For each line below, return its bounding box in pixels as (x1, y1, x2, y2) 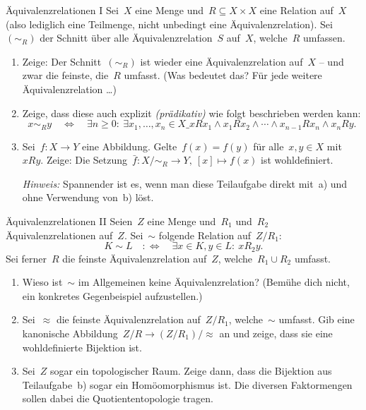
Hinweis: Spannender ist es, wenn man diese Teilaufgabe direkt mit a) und (22, 176, 348, 191)
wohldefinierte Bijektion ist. (22, 339, 142, 354)
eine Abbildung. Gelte (81, 138, 177, 153)
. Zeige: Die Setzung (40, 152, 128, 167)
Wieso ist (22, 275, 63, 289)
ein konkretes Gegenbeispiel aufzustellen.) (22, 288, 203, 303)
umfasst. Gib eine (278, 312, 355, 327)
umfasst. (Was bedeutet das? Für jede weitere (124, 68, 322, 83)
